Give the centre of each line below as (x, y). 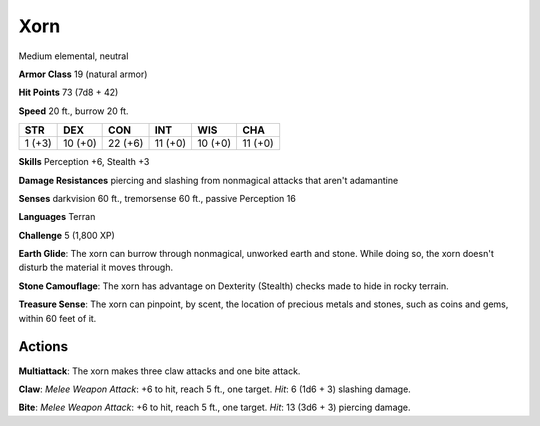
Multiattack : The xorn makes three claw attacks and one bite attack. (159, 371)
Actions (43, 346)
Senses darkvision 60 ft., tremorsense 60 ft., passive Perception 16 (157, 198)
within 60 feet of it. (57, 318)
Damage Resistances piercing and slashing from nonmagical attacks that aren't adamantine (208, 180)
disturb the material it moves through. (96, 267)
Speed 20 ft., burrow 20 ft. (73, 111)
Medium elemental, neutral (73, 56)
